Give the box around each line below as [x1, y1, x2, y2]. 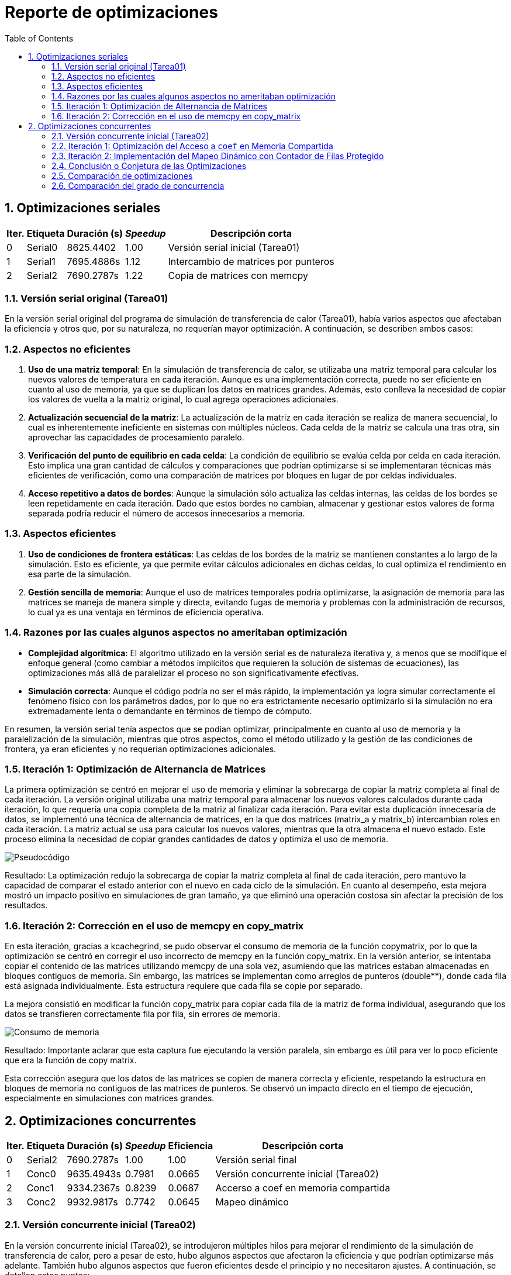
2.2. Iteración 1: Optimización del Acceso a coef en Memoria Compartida [51, 140, 333, 151]
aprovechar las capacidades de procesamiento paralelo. [28, 432, 244, 443]
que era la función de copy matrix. [5, 1055, 137, 1066]
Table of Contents [5, 33, 74, 43]
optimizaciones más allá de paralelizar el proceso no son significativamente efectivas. [28, 667, 359, 678]
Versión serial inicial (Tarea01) [168, 241, 300, 253]
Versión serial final [215, 1153, 297, 1166]
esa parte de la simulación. [28, 568, 132, 579]
